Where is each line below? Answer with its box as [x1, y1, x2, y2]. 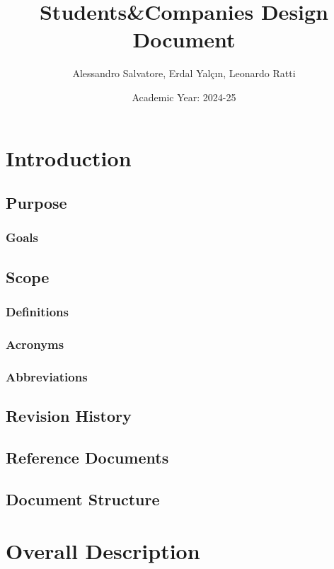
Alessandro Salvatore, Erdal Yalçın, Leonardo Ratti [72, 66, 296, 81]
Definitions [6, 303, 69, 321]
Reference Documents [6, 446, 169, 468]
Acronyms [6, 335, 64, 352]
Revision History [6, 405, 132, 427]
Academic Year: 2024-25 [132, 89, 236, 104]
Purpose [6, 192, 67, 214]
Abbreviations [6, 367, 88, 385]
